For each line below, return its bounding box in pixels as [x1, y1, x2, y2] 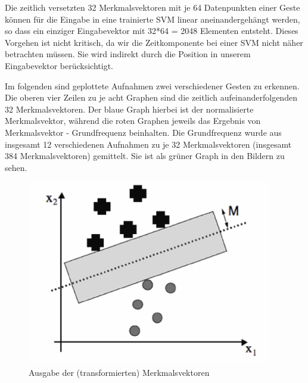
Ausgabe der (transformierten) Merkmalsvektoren [29, 366, 210, 378]
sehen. [5, 161, 27, 173]
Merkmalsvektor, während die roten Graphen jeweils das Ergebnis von [5, 114, 261, 127]
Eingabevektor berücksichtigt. [5, 59, 113, 71]
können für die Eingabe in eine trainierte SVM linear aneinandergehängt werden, [5, 13, 300, 25]
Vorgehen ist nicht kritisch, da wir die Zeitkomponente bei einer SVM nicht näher [5, 36, 303, 48]
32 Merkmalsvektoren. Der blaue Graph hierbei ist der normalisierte [5, 102, 254, 115]
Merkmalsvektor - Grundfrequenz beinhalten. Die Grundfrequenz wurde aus [5, 126, 282, 138]
